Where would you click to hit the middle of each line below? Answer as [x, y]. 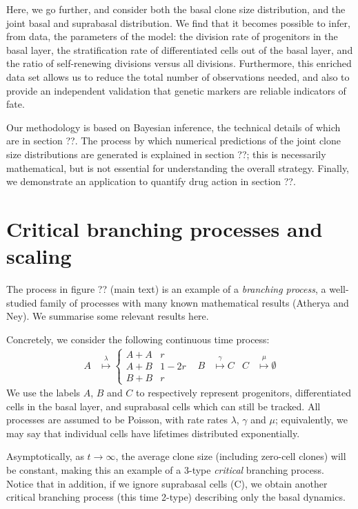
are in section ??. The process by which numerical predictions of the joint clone [173, 141]
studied [22, 302]
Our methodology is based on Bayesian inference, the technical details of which [173, 127]
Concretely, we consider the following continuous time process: [138, 339]
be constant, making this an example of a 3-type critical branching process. [165, 470]
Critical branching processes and [165, 228]
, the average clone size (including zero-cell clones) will [231, 456]
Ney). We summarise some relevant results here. [108, 316]
